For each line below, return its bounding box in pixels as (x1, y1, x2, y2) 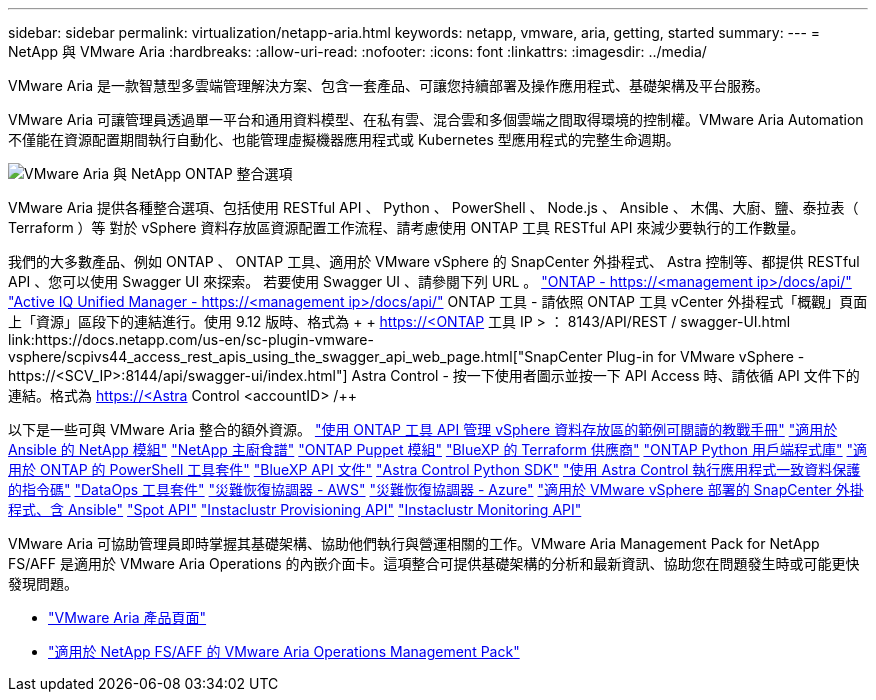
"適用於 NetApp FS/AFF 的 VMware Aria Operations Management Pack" (48, 643, 520, 660)
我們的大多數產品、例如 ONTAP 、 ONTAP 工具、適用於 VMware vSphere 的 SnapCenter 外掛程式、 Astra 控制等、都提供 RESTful (8, 253, 860, 270)
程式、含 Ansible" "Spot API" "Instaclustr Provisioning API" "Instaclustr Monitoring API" (8, 501, 582, 518)
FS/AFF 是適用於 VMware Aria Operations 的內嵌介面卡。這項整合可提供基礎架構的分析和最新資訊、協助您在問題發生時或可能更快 (8, 555, 860, 572)
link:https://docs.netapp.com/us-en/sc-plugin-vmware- (8, 331, 374, 348)
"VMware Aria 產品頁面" (48, 609, 207, 626)
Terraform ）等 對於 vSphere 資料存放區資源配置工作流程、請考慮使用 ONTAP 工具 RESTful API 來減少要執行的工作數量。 (8, 219, 805, 236)
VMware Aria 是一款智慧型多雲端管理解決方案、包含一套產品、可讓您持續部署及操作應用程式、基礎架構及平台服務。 (8, 77, 770, 94)
